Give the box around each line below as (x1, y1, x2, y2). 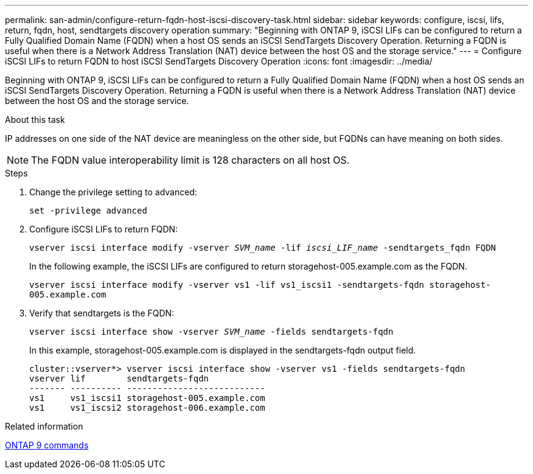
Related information (5, 421, 83, 431)
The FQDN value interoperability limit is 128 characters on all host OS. (31, 154, 350, 166)
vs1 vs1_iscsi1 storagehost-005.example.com (29, 393, 265, 403)
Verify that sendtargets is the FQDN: (29, 308, 175, 318)
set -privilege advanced (29, 206, 147, 215)
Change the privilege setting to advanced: (29, 187, 198, 197)
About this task (5, 114, 65, 125)
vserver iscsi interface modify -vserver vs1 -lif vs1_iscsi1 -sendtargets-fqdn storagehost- (29, 280, 491, 290)
